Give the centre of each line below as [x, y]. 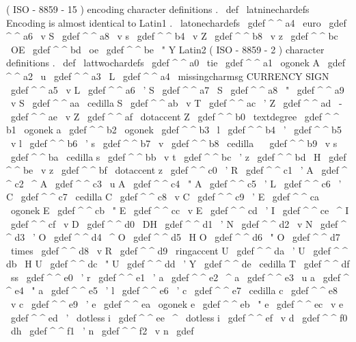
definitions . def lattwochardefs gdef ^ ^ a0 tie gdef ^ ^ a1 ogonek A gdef [176, 63]
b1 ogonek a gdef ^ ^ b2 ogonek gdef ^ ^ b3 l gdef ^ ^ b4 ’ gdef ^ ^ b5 [174, 130]
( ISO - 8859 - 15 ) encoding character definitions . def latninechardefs [158, 9]
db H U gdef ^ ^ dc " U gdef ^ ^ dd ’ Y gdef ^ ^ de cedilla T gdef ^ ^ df [178, 264]
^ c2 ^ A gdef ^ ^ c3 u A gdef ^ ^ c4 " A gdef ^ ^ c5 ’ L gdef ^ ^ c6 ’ [174, 183]
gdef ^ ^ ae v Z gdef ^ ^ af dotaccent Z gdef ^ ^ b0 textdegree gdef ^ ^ [175, 116]
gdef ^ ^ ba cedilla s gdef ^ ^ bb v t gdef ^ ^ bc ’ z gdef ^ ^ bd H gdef [178, 156]
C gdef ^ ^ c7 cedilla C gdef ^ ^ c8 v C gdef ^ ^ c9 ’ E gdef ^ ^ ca [163, 197]
